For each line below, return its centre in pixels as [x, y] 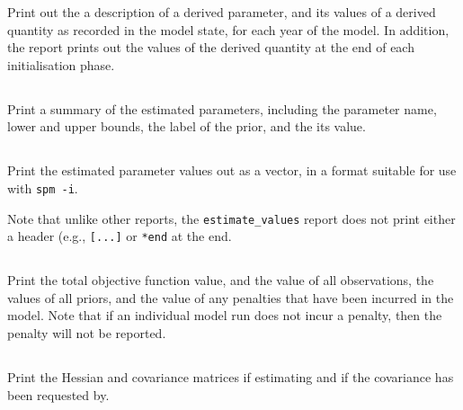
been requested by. [58, 394]
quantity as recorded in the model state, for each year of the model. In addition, [228, 29]
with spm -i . [43, 187]
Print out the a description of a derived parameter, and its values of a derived [222, 12]
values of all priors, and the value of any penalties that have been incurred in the [231, 297]
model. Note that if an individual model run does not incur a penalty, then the [225, 315]
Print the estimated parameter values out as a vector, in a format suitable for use [232, 170]
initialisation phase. [61, 64]
